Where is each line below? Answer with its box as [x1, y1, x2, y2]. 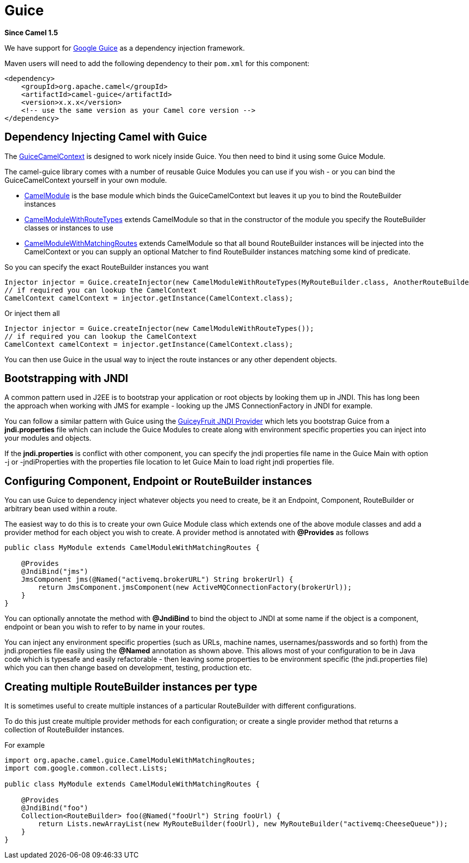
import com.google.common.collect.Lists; [4, 764, 168, 773]
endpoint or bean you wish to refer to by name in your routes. [4, 623, 205, 631]
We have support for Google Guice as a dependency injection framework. [4, 43, 245, 52]
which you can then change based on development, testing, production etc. [4, 663, 252, 672]
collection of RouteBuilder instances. [4, 725, 125, 734]
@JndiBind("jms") [21, 567, 88, 576]
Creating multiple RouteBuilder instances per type [4, 680, 258, 693]
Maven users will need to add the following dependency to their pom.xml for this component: [4, 59, 310, 68]
